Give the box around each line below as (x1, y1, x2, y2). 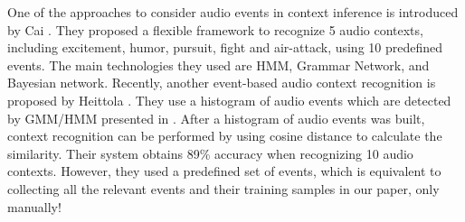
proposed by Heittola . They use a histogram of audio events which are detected (7, 90, 451, 109)
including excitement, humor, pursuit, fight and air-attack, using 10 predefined (7, 38, 443, 57)
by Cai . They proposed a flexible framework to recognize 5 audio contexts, (7, 20, 423, 39)
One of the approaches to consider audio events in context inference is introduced (7, 3, 459, 21)
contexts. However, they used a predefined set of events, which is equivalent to (7, 162, 441, 180)
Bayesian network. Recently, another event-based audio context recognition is (7, 73, 436, 92)
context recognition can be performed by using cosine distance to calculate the (7, 126, 442, 145)
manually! (7, 197, 62, 216)
